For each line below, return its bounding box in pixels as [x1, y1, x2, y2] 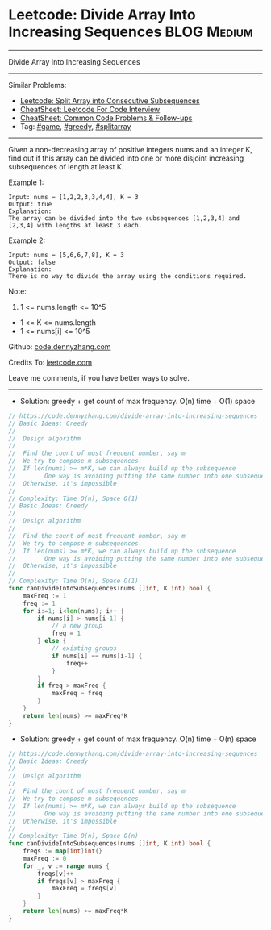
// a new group [51, 622, 103, 630]
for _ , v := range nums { [23, 861, 110, 870]
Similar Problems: [8, 80, 67, 90]
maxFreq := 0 [23, 854, 67, 862]
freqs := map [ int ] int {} [23, 847, 103, 856]
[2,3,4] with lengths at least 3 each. [8, 221, 143, 229]
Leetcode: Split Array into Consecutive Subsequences [19, 95, 200, 106]
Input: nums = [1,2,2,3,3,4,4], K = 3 [8, 193, 139, 201]
